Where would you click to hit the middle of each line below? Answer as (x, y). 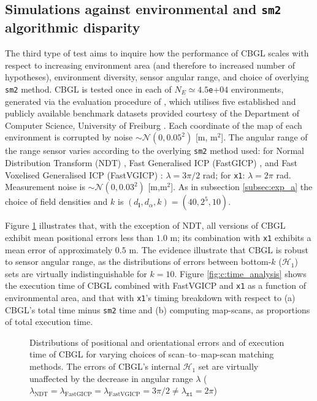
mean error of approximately (59, 249)
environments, (257, 89)
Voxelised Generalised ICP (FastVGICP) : (84, 174)
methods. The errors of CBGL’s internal (105, 366)
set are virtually (228, 366)
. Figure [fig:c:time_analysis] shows (240, 273)
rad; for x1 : (224, 174)
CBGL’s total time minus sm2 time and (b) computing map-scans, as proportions (158, 309)
